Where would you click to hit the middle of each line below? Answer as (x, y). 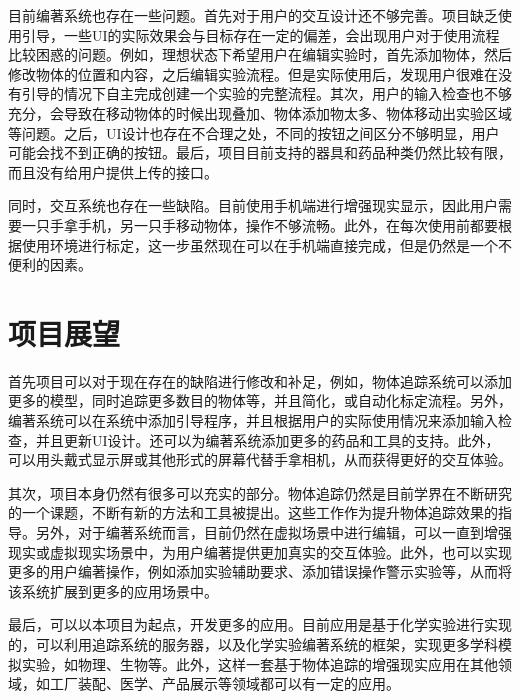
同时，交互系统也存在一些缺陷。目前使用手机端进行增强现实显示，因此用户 (253, 205)
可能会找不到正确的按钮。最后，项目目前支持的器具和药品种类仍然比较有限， (260, 152)
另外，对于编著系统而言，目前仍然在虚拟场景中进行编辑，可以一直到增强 (273, 532)
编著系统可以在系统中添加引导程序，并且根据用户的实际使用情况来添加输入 (253, 420)
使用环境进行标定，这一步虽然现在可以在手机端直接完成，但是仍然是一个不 (266, 244)
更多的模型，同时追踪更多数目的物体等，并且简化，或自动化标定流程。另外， (260, 400)
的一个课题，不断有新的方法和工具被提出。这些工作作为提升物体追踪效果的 (253, 512)
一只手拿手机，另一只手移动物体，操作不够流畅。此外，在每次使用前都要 (259, 224)
